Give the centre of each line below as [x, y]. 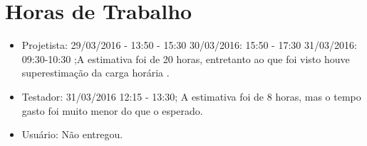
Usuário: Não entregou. [72, 134]
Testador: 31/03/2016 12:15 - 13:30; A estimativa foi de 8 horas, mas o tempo [191, 96]
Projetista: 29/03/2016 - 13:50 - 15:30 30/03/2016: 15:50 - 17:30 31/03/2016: [189, 45]
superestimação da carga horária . [95, 73]
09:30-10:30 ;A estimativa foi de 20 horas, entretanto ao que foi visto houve [186, 58]
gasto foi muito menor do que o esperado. [112, 110]
